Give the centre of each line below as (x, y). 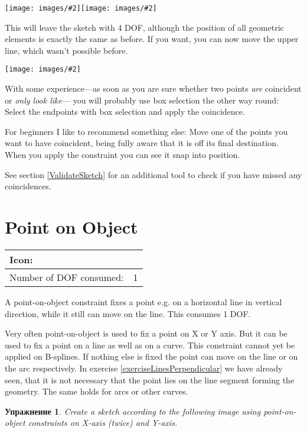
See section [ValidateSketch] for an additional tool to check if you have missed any (153, 174)
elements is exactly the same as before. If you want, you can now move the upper (152, 39)
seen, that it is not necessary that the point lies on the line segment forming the (150, 379)
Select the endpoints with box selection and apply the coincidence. (125, 112)
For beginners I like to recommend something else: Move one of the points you (146, 131)
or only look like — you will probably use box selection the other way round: (142, 100)
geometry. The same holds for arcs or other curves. (97, 391)
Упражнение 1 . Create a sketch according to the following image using (133, 411)
